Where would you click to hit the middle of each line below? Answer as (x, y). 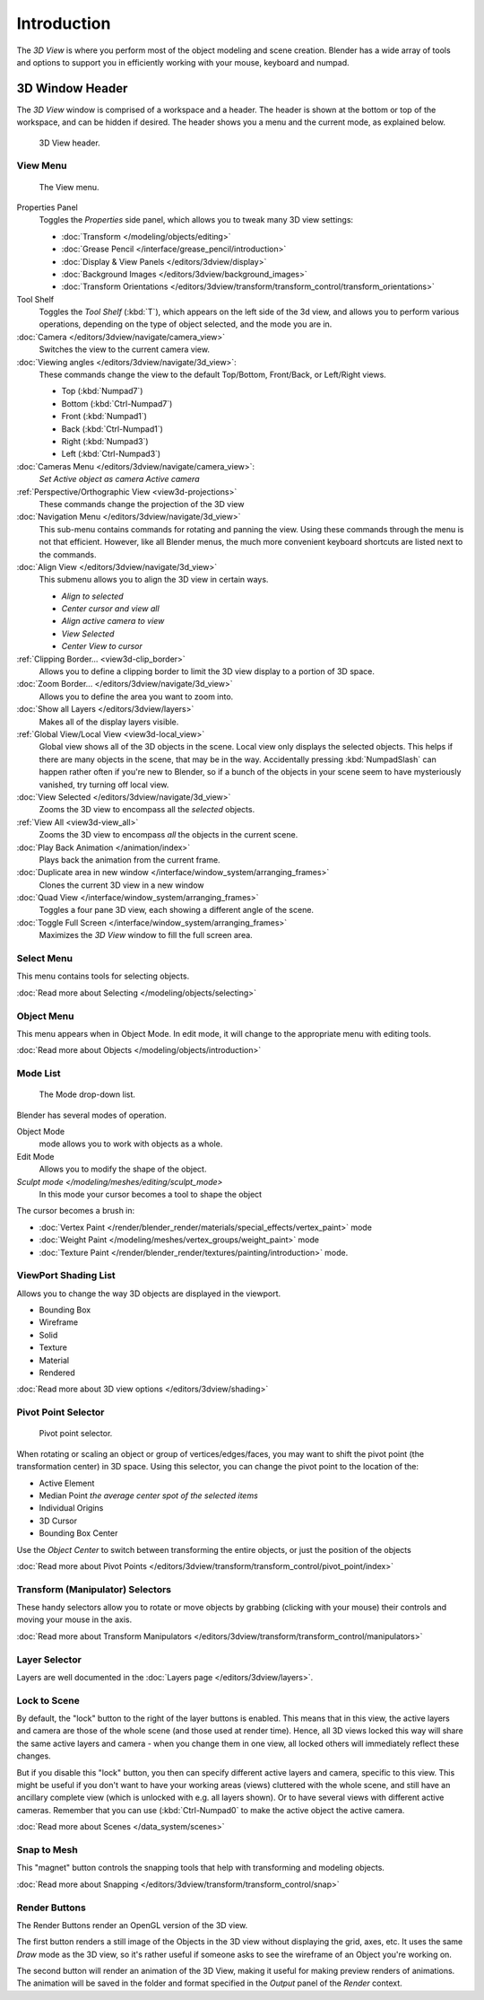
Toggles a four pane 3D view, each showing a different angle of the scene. (176, 910)
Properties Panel (47, 207)
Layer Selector (49, 1659)
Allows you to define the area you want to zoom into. (136, 697)
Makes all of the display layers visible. (109, 722)
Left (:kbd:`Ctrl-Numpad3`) (111, 454)
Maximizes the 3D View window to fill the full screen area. (146, 935)
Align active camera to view (113, 621)
